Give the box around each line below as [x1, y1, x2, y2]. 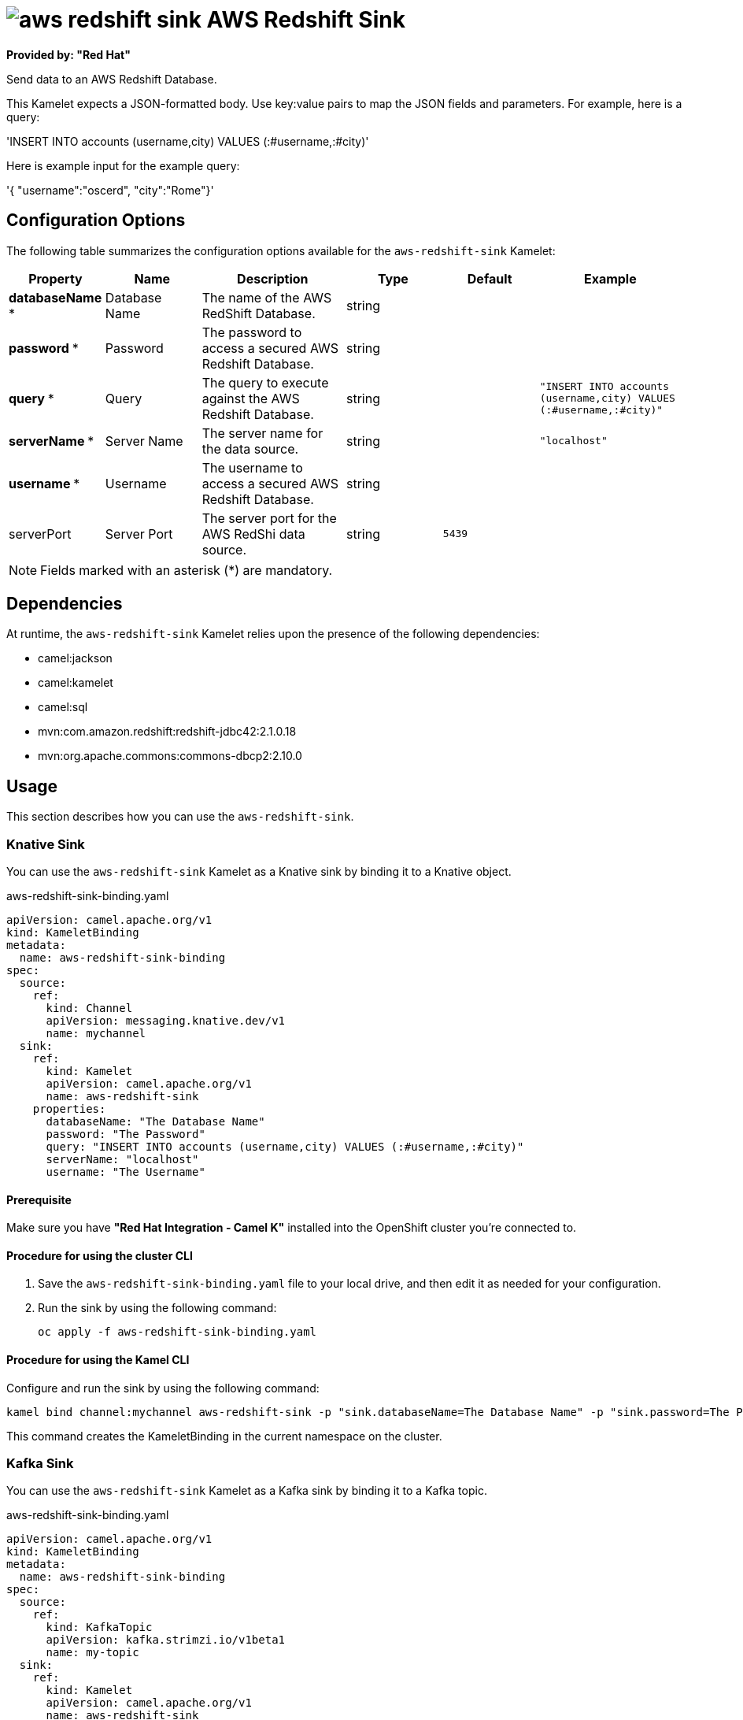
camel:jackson [38, 651, 113, 665]
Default [467, 270, 512, 287]
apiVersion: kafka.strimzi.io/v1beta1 [46, 1633, 286, 1647]
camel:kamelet [38, 676, 113, 690]
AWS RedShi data [201, 525, 305, 542]
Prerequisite [6, 1192, 72, 1207]
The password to [201, 324, 302, 340]
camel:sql [38, 700, 88, 714]
